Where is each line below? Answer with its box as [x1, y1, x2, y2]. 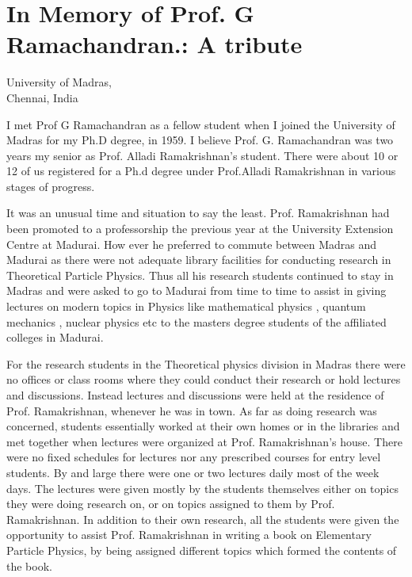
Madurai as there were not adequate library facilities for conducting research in [6, 251, 391, 268]
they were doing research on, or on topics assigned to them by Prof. [6, 495, 335, 512]
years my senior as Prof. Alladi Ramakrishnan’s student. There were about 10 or [6, 147, 399, 163]
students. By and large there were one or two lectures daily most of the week [6, 464, 380, 480]
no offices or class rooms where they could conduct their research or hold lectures [6, 371, 401, 388]
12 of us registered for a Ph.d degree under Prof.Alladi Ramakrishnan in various [6, 162, 396, 179]
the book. [6, 557, 52, 574]
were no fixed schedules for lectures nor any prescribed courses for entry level [6, 449, 381, 465]
